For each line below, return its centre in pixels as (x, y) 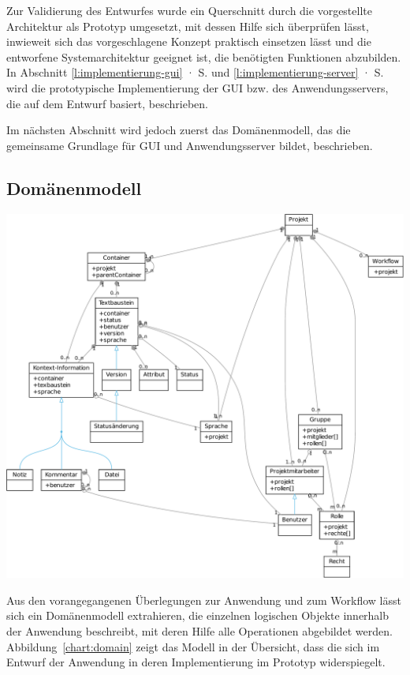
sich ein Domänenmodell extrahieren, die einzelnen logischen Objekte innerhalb (198, 615)
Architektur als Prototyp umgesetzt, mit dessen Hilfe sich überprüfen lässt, (188, 26)
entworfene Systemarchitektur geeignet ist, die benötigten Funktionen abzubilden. (204, 56)
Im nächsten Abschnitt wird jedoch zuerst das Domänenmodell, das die (179, 130)
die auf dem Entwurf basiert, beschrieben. (107, 103)
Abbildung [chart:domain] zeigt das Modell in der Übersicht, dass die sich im (193, 646)
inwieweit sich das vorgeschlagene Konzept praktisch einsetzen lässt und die (189, 41)
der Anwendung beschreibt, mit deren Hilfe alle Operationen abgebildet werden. (199, 631)
